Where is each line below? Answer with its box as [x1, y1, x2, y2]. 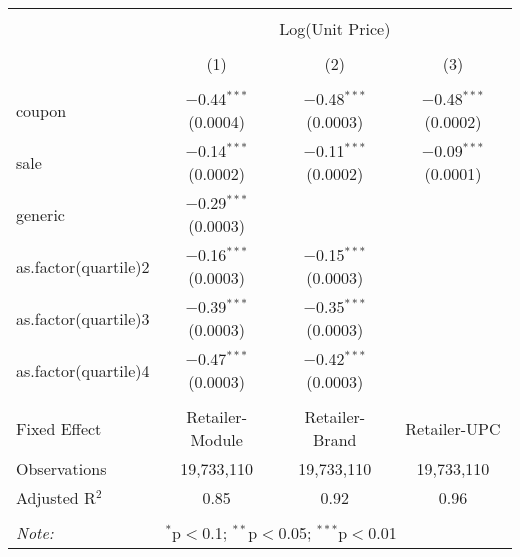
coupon [16, 98, 67, 122]
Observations [16, 457, 107, 480]
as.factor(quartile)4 [16, 358, 150, 382]
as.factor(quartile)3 [16, 306, 150, 330]
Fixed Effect [16, 416, 102, 440]
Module [190, 428, 243, 451]
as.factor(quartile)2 [16, 254, 150, 278]
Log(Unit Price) [279, 17, 391, 40]
